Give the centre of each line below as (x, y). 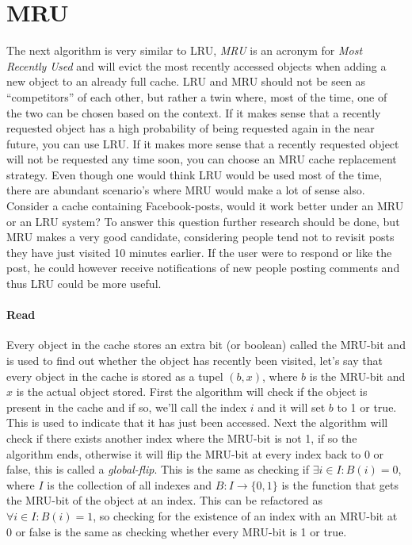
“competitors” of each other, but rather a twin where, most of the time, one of (197, 96)
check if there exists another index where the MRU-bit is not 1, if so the (182, 438)
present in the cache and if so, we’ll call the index (127, 407)
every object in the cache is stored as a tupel (115, 376)
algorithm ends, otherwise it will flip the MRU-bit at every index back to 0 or (195, 453)
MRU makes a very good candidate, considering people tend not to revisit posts (200, 237)
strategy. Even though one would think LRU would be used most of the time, (195, 174)
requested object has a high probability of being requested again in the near (191, 128)
